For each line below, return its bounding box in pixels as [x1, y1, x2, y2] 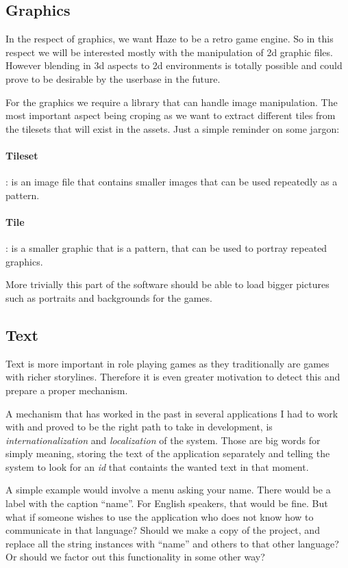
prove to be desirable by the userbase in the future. [5, 71, 221, 86]
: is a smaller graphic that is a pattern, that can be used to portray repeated [5, 241, 327, 255]
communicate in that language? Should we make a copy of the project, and [5, 523, 320, 537]
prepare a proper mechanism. [5, 383, 128, 397]
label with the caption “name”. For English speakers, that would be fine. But [5, 496, 328, 511]
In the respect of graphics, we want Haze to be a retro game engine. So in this [5, 31, 334, 46]
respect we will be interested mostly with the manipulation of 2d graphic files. [5, 44, 333, 59]
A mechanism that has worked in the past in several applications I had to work [5, 406, 338, 420]
